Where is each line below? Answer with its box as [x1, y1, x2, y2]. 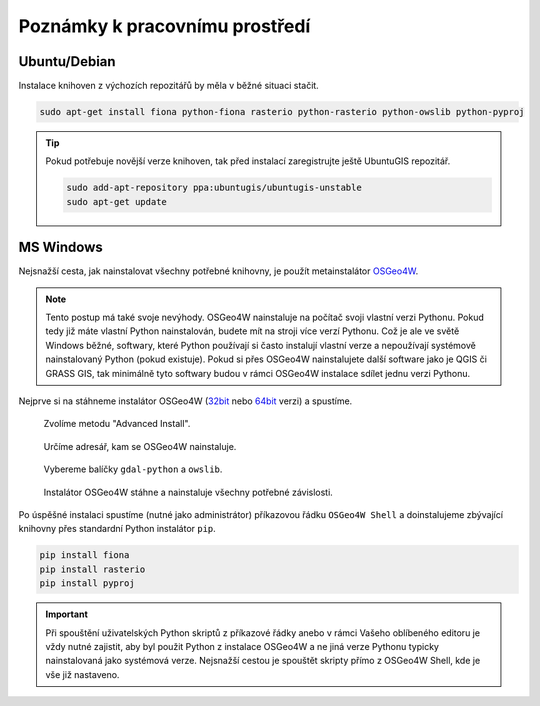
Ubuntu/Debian [18, 53, 116, 70]
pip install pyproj [39, 578, 135, 589]
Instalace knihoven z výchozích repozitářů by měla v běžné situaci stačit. [18, 80, 319, 92]
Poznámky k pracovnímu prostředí [18, 15, 311, 37]
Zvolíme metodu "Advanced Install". [43, 418, 191, 430]
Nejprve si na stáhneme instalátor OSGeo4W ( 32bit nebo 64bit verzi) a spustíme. [18, 395, 353, 407]
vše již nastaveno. [45, 668, 120, 680]
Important [45, 608, 89, 620]
